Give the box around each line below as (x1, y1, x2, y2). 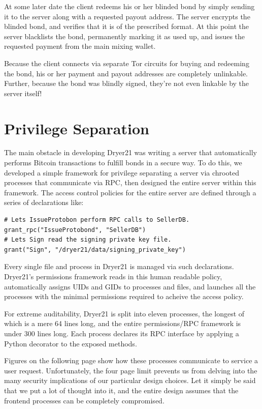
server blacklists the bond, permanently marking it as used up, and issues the (4, 31, 245, 41)
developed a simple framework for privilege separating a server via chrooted (4, 167, 239, 178)
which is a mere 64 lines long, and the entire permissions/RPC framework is (4, 318, 241, 329)
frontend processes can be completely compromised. (4, 395, 165, 405)
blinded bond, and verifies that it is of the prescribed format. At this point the (4, 21, 249, 32)
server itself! (4, 87, 42, 98)
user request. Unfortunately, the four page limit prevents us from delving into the (4, 365, 257, 375)
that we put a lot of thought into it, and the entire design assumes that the (4, 385, 239, 395)
